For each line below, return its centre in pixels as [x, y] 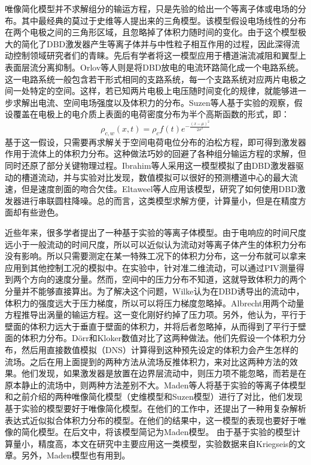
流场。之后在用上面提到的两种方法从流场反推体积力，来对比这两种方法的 [147, 361]
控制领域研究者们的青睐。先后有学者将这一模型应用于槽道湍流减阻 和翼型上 [159, 55]
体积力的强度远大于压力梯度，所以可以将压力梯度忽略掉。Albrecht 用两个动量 [155, 303]
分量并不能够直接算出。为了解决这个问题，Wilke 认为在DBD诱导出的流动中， [155, 291]
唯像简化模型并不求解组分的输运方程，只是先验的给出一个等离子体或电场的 [151, 8]
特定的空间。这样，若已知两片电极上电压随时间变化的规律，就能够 [159, 91]
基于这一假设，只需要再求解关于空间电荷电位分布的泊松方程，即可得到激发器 [155, 142]
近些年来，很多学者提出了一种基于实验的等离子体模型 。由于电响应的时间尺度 [155, 232]
